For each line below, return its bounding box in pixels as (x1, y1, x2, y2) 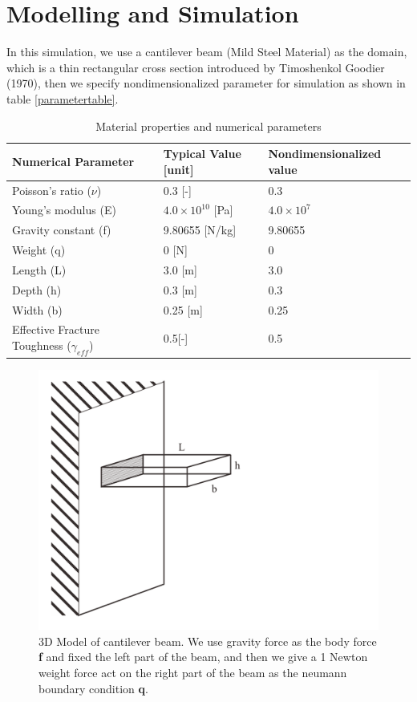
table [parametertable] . (6, 90, 119, 107)
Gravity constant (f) (12, 221, 111, 238)
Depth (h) (12, 281, 62, 298)
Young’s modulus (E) (12, 201, 116, 218)
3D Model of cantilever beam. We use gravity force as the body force (38, 632, 377, 649)
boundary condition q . (38, 680, 148, 696)
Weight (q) (12, 241, 66, 258)
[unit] (163, 160, 194, 177)
